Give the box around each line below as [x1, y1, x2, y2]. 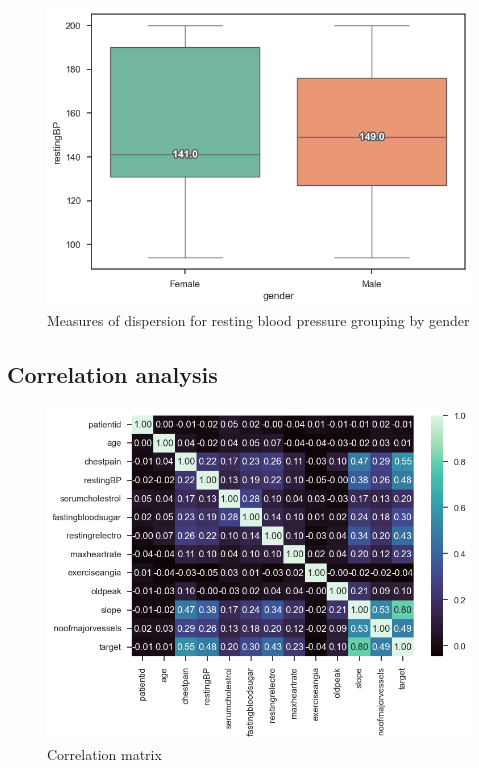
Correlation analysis [7, 359, 218, 390]
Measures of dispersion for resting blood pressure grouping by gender [47, 310, 470, 331]
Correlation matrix [47, 744, 162, 765]
